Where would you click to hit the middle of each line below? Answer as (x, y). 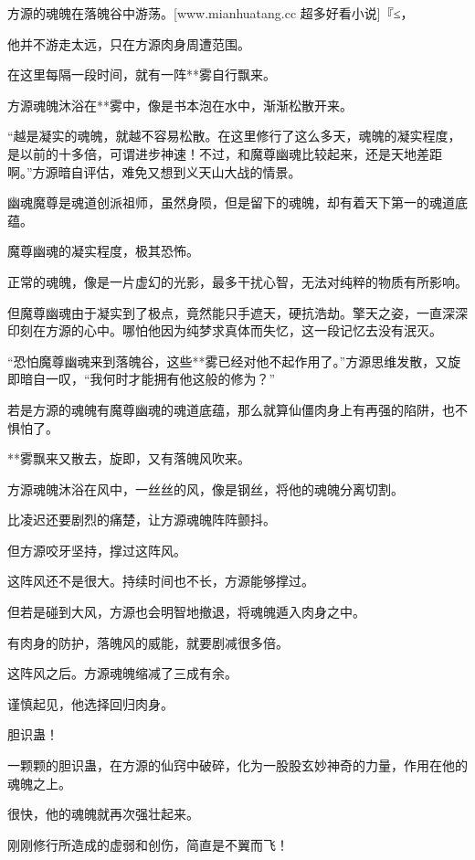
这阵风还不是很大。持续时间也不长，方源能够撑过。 (161, 581)
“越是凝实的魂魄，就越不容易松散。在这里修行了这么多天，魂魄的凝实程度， (234, 136)
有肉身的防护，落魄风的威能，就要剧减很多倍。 (148, 642)
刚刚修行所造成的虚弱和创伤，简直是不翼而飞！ (148, 844)
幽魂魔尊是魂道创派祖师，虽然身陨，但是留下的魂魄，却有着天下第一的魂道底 (237, 202)
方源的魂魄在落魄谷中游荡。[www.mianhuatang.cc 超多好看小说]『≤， (211, 13)
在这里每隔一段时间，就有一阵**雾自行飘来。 (142, 74)
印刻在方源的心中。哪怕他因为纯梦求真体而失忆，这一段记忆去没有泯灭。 (225, 330)
